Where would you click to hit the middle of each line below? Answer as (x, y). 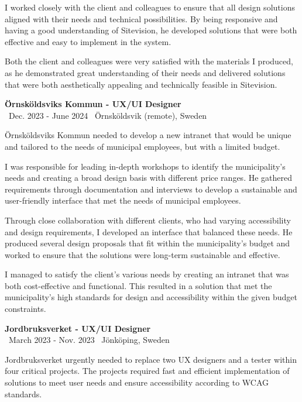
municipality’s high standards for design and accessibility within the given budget (151, 297)
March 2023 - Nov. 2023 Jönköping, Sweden (89, 340)
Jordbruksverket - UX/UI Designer (78, 328)
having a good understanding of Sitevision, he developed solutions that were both (151, 30)
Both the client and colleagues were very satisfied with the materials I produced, (149, 61)
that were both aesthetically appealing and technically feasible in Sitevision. (141, 84)
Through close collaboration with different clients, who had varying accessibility (148, 220)
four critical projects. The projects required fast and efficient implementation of (147, 371)
